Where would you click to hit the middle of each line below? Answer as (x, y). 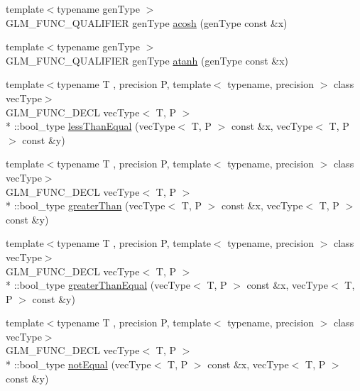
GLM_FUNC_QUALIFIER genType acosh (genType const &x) (147, 22)
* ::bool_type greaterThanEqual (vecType (98, 285)
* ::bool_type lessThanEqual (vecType (91, 126)
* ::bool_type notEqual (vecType (78, 364)
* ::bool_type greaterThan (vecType (86, 205)
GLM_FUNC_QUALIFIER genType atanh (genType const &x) (147, 60)
